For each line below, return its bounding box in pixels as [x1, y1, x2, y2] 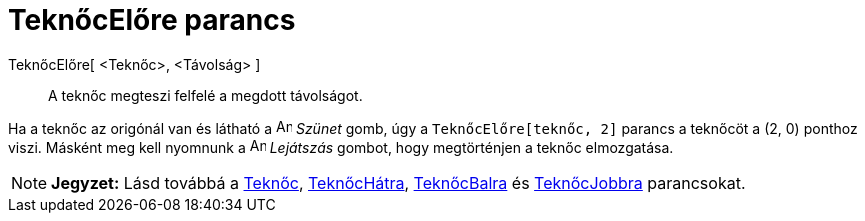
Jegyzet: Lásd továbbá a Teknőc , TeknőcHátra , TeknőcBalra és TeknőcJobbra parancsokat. [51, 172, 746, 193]
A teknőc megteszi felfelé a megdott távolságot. [48, 86, 363, 104]
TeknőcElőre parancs [8, 3, 296, 37]
